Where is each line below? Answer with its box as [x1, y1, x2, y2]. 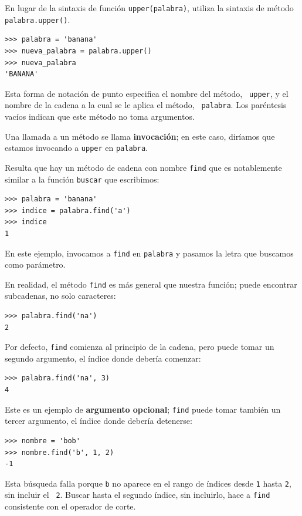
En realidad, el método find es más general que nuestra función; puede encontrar [5, 278, 297, 290]
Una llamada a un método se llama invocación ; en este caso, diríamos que [5, 130, 275, 142]
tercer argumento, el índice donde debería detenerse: [5, 414, 192, 427]
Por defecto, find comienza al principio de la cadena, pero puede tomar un [5, 340, 274, 353]
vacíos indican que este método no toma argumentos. [5, 110, 195, 122]
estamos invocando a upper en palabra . [5, 141, 148, 154]
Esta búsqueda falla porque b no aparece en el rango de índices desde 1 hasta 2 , [5, 477, 291, 489]
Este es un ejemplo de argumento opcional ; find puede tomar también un [5, 403, 281, 415]
